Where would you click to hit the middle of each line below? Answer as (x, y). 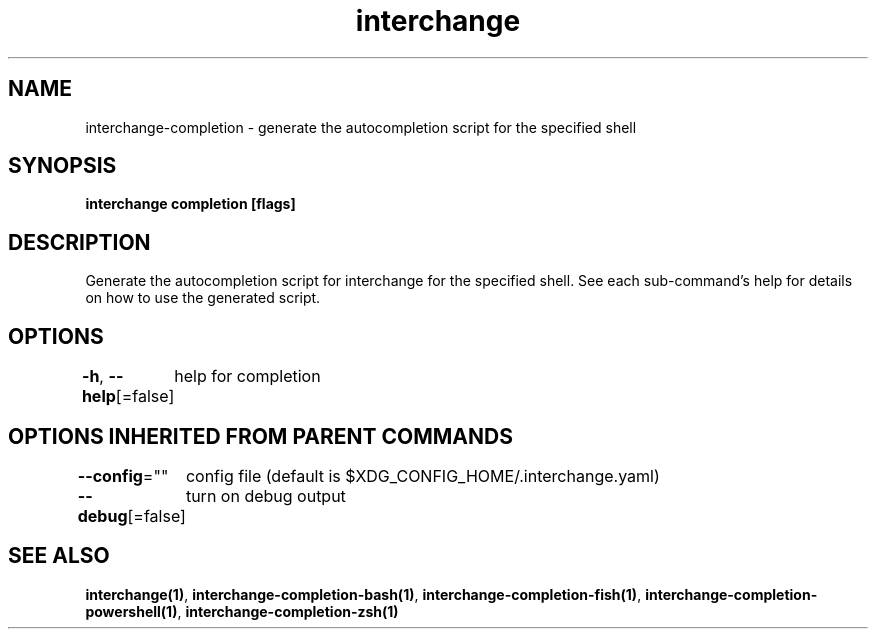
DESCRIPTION (79, 242)
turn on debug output (265, 495)
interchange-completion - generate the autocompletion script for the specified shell (361, 127)
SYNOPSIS (62, 166)
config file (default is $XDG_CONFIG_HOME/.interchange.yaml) (422, 475)
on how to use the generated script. (203, 298)
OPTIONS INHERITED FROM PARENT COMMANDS (260, 436)
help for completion (247, 376)
